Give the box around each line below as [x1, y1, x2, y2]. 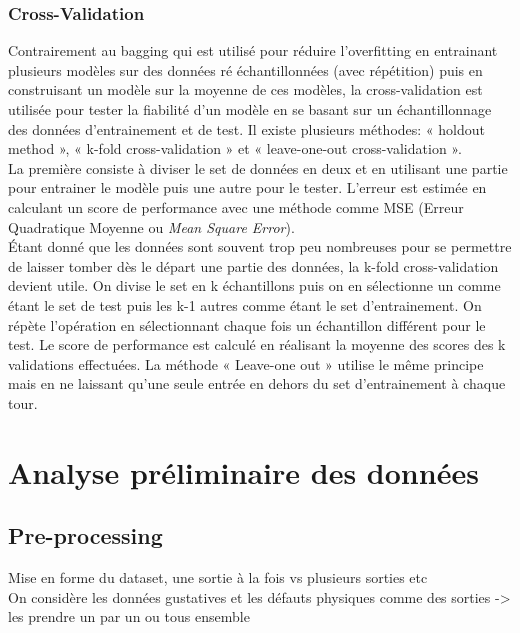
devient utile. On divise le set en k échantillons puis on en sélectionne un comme [8, 275, 501, 296]
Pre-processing [8, 520, 163, 551]
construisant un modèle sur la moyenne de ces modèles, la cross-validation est [8, 79, 483, 100]
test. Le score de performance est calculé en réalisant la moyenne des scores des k [8, 334, 506, 355]
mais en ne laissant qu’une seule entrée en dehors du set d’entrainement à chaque [8, 373, 506, 394]
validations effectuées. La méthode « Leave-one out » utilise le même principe [8, 353, 484, 374]
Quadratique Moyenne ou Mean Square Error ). [8, 216, 295, 237]
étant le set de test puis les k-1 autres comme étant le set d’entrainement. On [8, 294, 482, 315]
